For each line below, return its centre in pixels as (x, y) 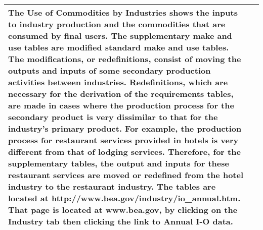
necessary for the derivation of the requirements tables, (121, 94)
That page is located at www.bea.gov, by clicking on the (123, 210)
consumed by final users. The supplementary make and (120, 36)
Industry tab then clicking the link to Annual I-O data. (121, 221)
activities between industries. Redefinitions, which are (118, 82)
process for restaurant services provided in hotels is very (123, 140)
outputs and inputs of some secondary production (109, 70)
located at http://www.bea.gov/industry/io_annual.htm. (124, 198)
